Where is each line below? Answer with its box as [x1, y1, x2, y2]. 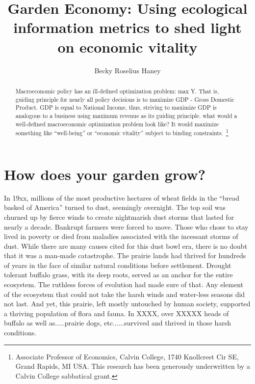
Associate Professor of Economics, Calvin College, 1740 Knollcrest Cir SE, [15, 351, 239, 361]
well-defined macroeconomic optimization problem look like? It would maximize [15, 119, 219, 128]
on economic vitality [57, 36, 198, 57]
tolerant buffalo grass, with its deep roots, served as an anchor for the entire [4, 269, 233, 280]
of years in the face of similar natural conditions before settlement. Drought [4, 260, 231, 270]
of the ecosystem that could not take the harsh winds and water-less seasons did [4, 289, 245, 299]
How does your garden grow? [4, 164, 205, 184]
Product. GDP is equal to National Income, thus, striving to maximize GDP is [15, 103, 217, 112]
